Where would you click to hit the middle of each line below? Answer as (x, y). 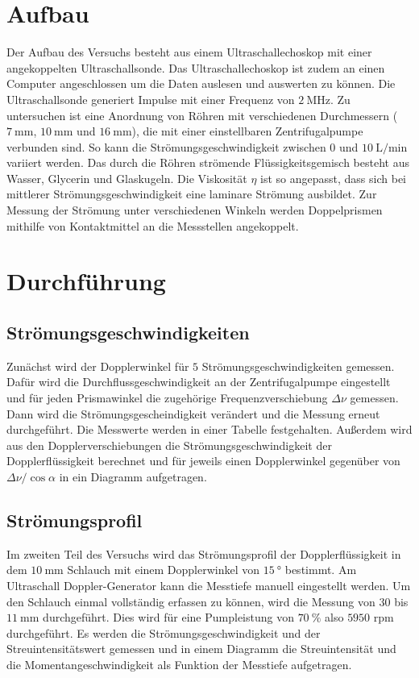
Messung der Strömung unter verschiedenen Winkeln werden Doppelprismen (195, 210)
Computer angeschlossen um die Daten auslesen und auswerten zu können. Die (201, 83)
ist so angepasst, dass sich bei (334, 178)
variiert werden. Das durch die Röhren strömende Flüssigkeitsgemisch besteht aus (208, 162)
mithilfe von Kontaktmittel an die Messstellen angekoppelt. (153, 225)
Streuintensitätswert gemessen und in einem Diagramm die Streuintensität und (201, 649)
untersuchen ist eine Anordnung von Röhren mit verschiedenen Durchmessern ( (202, 115)
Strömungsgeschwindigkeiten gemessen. (298, 366)
